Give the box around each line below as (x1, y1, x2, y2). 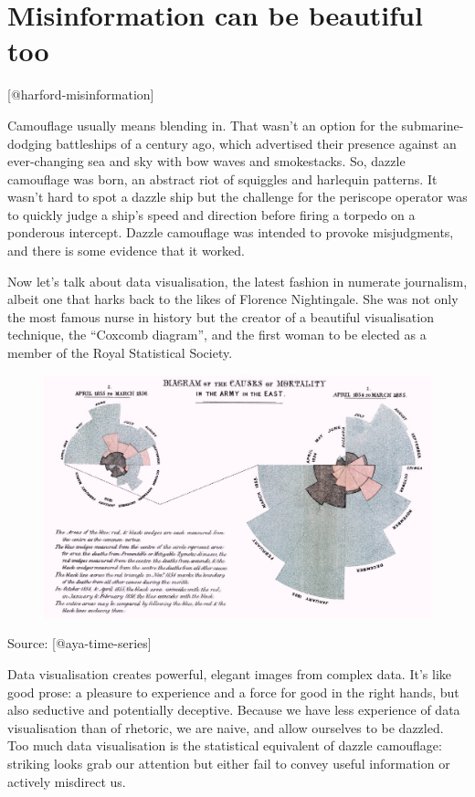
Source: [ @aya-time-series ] (7, 634, 152, 653)
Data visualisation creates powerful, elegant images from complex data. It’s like (7, 665, 451, 684)
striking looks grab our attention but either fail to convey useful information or (7, 754, 450, 773)
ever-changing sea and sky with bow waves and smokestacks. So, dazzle (7, 152, 406, 171)
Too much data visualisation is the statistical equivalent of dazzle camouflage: (7, 736, 442, 755)
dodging (7, 133, 52, 152)
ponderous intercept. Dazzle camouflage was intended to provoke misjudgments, (7, 223, 454, 242)
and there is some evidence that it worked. (7, 241, 245, 260)
